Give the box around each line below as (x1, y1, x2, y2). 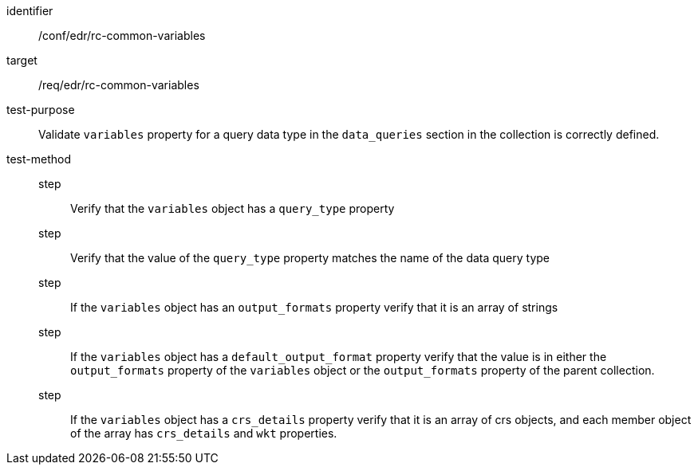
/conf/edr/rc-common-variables (38, 29, 206, 42)
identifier (6, 4, 53, 18)
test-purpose (6, 103, 75, 116)
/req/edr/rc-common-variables (38, 78, 199, 92)
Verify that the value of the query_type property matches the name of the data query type (70, 251, 550, 265)
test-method (6, 152, 71, 166)
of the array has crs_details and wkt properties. (70, 426, 337, 440)
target (6, 53, 37, 67)
